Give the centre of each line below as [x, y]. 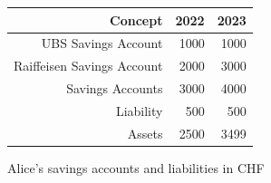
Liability [139, 110]
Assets [145, 133]
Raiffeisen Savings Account [88, 66]
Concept [136, 19]
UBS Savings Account [102, 43]
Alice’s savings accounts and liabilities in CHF [136, 167]
